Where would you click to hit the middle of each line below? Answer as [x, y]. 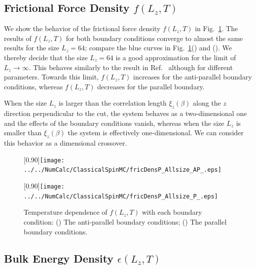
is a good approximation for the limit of [176, 57]
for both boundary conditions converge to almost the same [154, 38]
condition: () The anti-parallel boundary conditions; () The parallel [125, 221]
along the [207, 103]
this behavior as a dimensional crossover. [66, 143]
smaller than [23, 133]
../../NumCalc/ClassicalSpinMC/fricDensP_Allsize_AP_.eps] [123, 170]
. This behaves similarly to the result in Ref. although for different [131, 67]
